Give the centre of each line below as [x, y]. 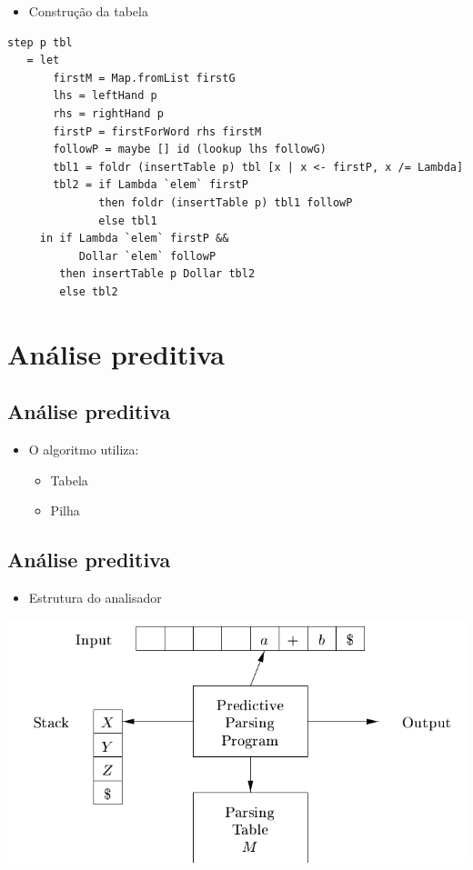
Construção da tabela [88, 11]
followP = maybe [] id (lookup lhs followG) [190, 150]
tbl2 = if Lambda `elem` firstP [151, 185]
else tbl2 [89, 291]
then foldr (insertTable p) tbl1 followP [226, 202]
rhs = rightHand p [108, 113]
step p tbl [40, 42]
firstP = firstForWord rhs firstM [157, 131]
